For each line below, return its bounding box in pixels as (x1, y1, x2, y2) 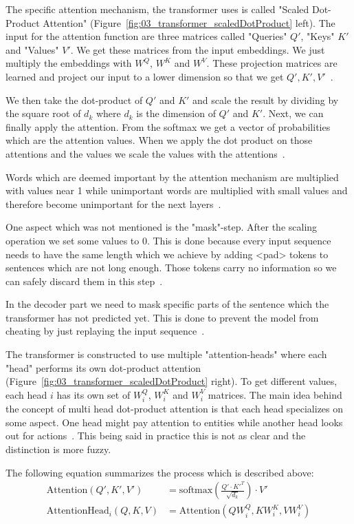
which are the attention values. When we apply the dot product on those (5, 133, 313, 147)
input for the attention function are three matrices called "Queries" (5, 29, 287, 43)
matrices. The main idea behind (208, 387, 342, 401)
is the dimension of (136, 106, 216, 120)
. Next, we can (263, 106, 324, 120)
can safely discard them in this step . (5, 273, 163, 288)
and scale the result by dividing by (192, 92, 339, 107)
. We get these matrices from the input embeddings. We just (70, 42, 325, 56)
